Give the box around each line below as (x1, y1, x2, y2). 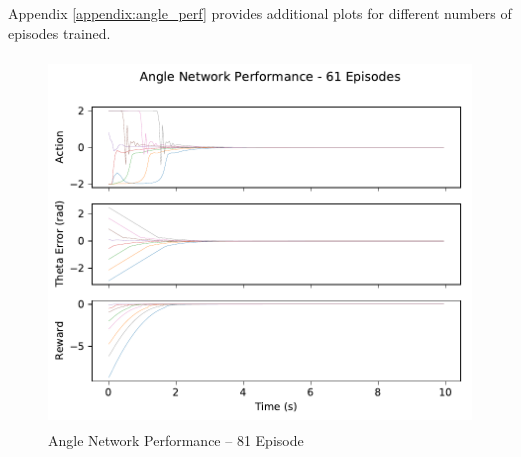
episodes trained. (8, 22, 111, 43)
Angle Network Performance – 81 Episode (48, 430, 304, 451)
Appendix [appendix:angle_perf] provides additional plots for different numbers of (8, 3, 512, 23)
